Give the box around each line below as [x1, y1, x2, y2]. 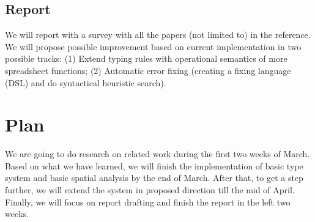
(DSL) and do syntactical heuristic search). [5, 76, 166, 89]
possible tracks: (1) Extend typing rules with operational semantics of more [5, 52, 287, 65]
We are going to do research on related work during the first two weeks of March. [5, 147, 310, 160]
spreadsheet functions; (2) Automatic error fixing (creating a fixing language [5, 64, 291, 76]
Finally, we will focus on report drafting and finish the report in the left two [5, 195, 291, 208]
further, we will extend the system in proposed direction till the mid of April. [5, 183, 295, 196]
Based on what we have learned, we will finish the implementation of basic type [5, 159, 303, 172]
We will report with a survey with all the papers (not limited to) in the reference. [5, 28, 311, 41]
